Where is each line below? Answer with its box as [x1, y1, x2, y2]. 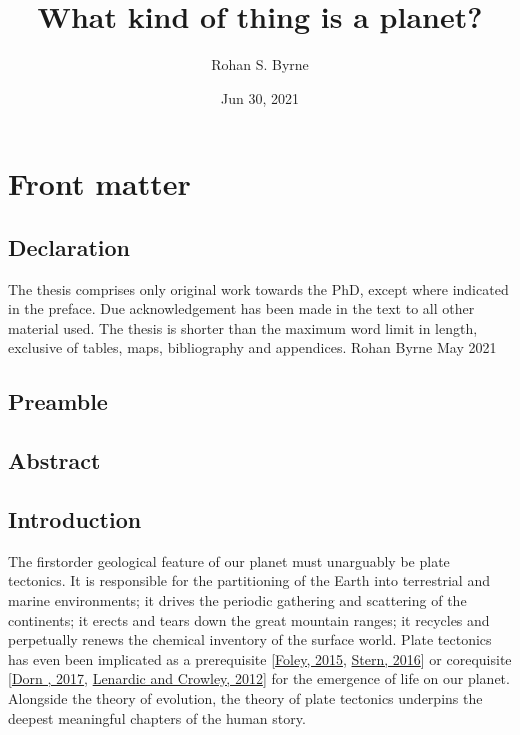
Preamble [8, 386, 108, 417]
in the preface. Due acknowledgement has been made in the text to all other [8, 298, 475, 319]
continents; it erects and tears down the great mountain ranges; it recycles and [8, 609, 490, 630]
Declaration [8, 231, 131, 262]
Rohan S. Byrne [211, 54, 309, 75]
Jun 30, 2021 [221, 87, 299, 108]
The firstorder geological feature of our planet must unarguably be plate [8, 550, 450, 571]
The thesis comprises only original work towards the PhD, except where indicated [8, 278, 509, 299]
